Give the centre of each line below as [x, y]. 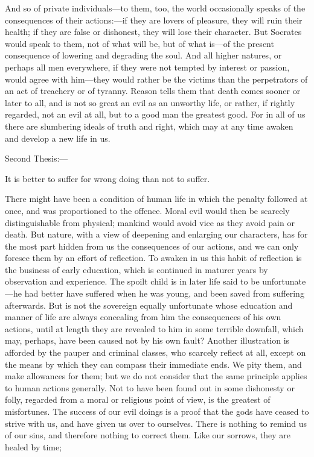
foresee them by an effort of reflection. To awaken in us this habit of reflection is [153, 258]
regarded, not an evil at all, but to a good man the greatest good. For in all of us [155, 114]
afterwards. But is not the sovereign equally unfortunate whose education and [149, 305]
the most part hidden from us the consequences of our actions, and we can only [152, 246]
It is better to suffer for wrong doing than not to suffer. [107, 178]
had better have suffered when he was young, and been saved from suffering [164, 293]
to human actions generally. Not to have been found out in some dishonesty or [150, 387]
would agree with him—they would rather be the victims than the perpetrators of [156, 79]
